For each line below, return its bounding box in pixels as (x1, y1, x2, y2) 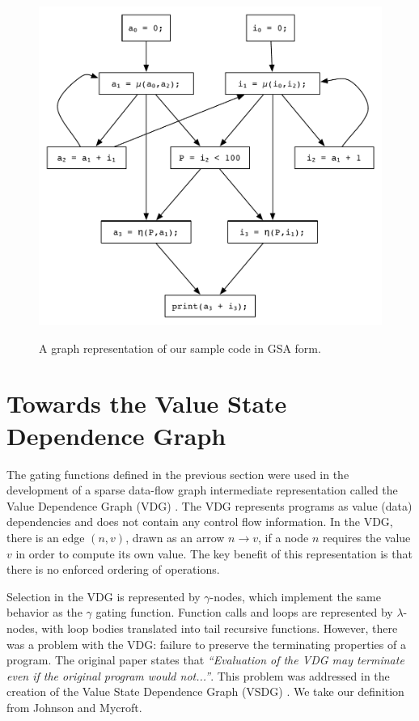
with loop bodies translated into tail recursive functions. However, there (41, 619, 398, 636)
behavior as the (6, 604, 83, 621)
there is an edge (6, 528, 85, 545)
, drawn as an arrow (125, 528, 225, 545)
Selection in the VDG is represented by (6, 587, 201, 604)
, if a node (258, 528, 309, 545)
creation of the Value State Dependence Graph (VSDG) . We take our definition (6, 683, 404, 700)
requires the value (323, 528, 411, 545)
